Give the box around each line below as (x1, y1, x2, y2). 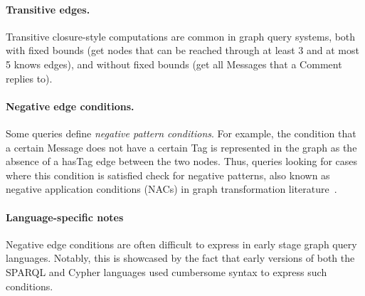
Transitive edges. (6, 1, 90, 16)
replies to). (6, 70, 53, 85)
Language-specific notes (6, 209, 124, 224)
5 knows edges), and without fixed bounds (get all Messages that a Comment (6, 56, 342, 71)
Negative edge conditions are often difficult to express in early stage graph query (6, 236, 357, 251)
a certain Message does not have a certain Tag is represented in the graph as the (6, 139, 357, 154)
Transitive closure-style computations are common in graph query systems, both (6, 28, 356, 43)
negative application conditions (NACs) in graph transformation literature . (6, 181, 337, 196)
